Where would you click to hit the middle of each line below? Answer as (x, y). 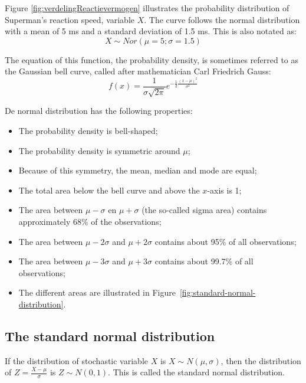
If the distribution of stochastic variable (76, 360)
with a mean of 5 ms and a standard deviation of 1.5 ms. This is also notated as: (151, 31)
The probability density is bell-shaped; (88, 131)
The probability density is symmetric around (99, 150)
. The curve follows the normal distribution (222, 19)
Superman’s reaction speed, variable (70, 19)
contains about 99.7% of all (204, 261)
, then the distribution (261, 360)
